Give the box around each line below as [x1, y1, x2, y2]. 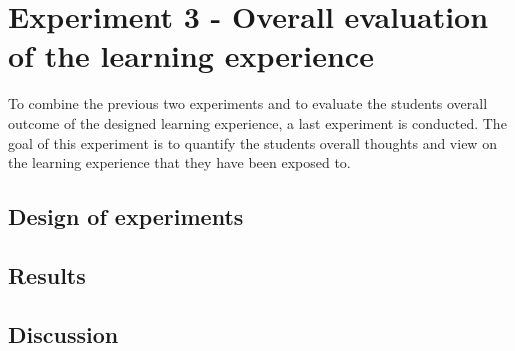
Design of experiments [8, 201, 244, 232]
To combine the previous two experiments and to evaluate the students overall [8, 93, 488, 114]
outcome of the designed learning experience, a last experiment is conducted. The [8, 112, 507, 133]
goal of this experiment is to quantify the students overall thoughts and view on [8, 132, 497, 153]
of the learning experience [8, 35, 374, 76]
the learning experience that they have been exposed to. [8, 152, 351, 173]
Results [8, 259, 86, 290]
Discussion [8, 318, 119, 349]
